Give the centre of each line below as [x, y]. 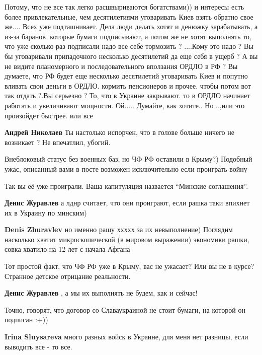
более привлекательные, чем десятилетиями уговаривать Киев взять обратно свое [129, 16]
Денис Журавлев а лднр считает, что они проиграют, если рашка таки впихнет [127, 203]
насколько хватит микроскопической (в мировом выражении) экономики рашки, [127, 239]
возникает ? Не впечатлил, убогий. [58, 142]
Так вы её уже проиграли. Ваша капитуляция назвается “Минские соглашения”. [126, 186]
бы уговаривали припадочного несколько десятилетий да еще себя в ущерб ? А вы [131, 56]
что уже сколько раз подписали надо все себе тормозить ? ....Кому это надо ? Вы [129, 46]
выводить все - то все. [38, 346]
